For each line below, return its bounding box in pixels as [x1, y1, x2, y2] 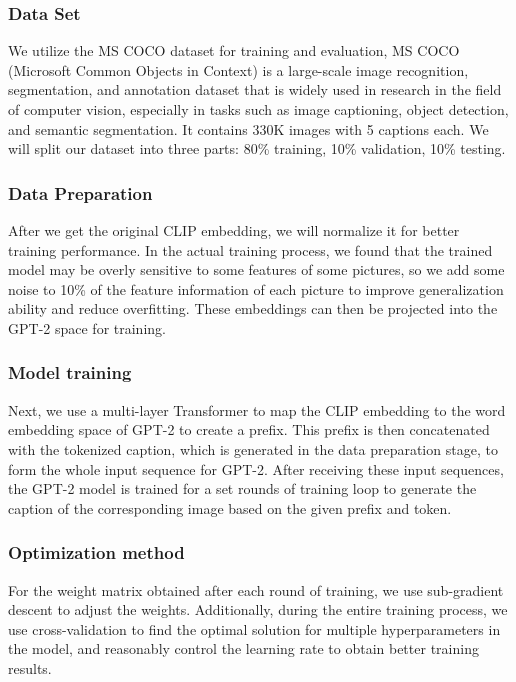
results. [8, 657, 52, 678]
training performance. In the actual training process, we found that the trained [8, 239, 493, 260]
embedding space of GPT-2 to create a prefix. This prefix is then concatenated [8, 419, 490, 440]
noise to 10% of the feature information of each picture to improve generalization [8, 278, 504, 299]
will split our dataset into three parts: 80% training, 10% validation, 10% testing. [8, 138, 506, 159]
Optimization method [8, 540, 185, 565]
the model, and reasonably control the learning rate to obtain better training [8, 638, 479, 659]
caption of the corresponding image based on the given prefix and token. [8, 497, 452, 518]
